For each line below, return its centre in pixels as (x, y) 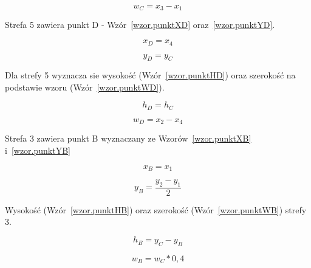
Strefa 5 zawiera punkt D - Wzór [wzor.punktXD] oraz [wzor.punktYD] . (140, 25)
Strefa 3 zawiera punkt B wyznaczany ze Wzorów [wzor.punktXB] (128, 138)
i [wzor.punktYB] (38, 150)
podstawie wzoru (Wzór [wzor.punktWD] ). (85, 87)
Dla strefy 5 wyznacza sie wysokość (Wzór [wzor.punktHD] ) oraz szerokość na (150, 75)
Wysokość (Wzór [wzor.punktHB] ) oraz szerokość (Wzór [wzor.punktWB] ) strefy (156, 209)
